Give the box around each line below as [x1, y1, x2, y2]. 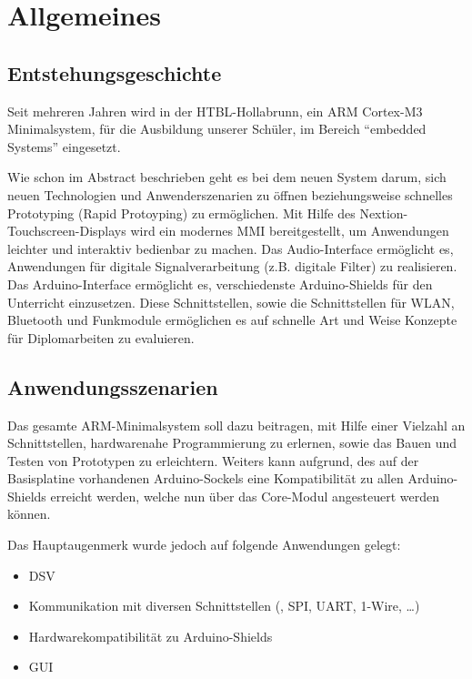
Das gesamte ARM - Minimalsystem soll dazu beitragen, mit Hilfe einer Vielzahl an [7, 415, 466, 434]
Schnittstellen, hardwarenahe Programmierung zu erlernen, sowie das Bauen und [7, 433, 457, 452]
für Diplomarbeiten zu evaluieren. [7, 328, 195, 347]
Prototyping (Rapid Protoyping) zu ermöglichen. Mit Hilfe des [7, 203, 356, 222]
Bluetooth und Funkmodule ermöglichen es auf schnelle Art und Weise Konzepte [7, 310, 457, 329]
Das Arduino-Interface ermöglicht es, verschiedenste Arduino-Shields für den [7, 274, 433, 293]
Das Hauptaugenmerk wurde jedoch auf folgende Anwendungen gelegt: [7, 535, 401, 554]
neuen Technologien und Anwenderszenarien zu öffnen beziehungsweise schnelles [7, 185, 453, 204]
